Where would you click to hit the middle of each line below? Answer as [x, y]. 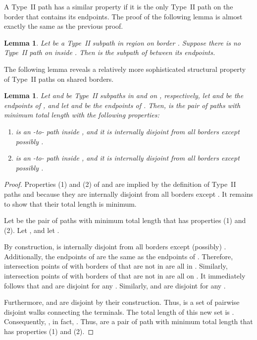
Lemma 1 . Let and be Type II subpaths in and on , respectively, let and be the [124, 95]
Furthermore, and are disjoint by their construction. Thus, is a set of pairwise [122, 302]
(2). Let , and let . [32, 230]
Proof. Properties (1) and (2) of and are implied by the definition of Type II [120, 184]
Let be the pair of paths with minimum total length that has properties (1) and [125, 220]
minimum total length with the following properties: [82, 115]
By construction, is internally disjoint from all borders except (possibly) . [115, 247]
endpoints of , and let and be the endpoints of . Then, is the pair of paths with [122, 105]
